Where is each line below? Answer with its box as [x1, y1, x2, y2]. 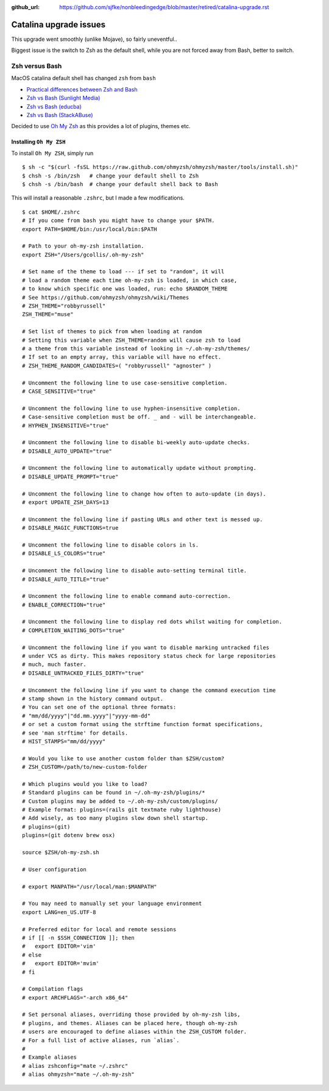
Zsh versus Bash [11, 62, 62, 70]
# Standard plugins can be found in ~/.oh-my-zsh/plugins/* [22, 789, 205, 796]
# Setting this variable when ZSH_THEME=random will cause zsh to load [22, 336, 241, 344]
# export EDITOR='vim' [22, 943, 96, 950]
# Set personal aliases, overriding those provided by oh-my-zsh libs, [22, 1011, 241, 1018]
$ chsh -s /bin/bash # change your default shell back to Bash [22, 181, 219, 187]
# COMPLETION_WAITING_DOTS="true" [22, 627, 125, 634]
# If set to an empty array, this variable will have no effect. [22, 354, 222, 361]
